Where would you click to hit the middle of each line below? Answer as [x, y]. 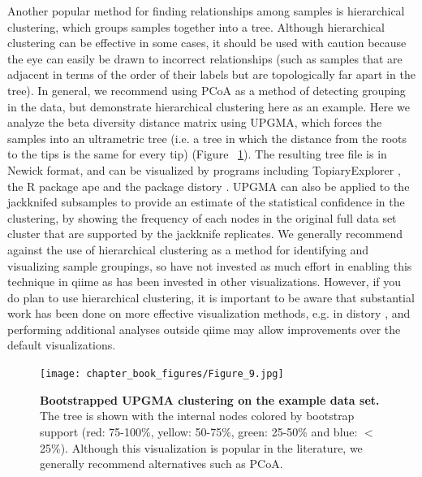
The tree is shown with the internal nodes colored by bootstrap [197, 416]
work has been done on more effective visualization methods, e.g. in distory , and [209, 313]
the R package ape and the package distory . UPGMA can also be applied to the [209, 186]
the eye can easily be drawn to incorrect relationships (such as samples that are [205, 58]
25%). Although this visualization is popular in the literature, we [201, 447]
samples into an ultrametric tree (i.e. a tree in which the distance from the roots [207, 138]
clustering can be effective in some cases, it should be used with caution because [207, 43]
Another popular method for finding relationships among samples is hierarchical [206, 11]
